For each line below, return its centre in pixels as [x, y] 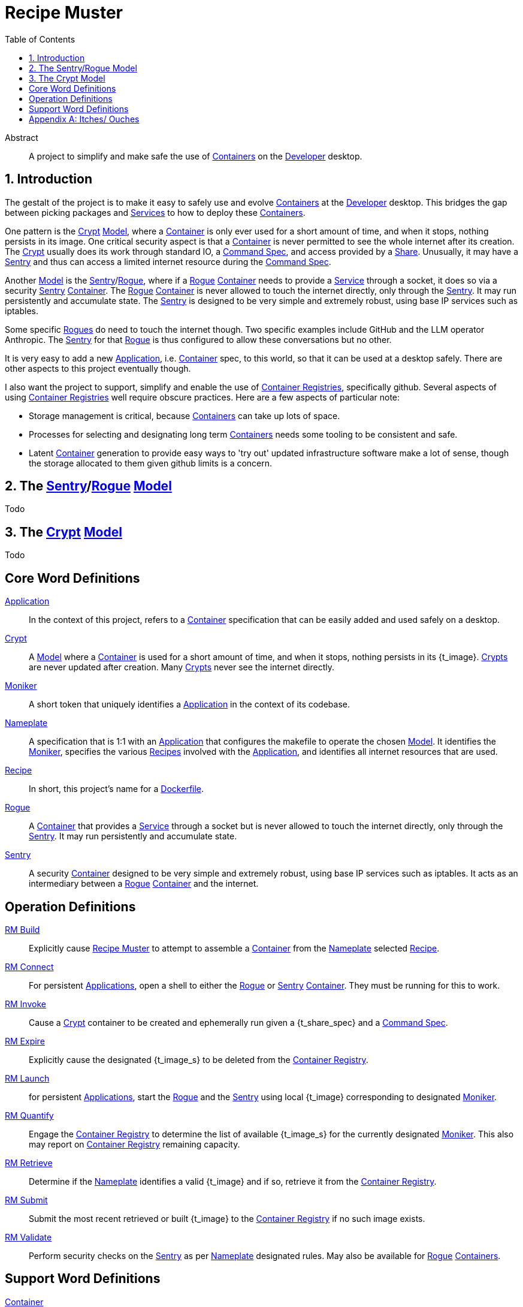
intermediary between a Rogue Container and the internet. [144, 884]
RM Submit [26, 1200]
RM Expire [25, 1041]
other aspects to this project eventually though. [98, 368]
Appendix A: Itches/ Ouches [84, 119]
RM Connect [29, 966]
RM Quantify [29, 1115]
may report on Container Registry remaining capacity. [134, 1144]
